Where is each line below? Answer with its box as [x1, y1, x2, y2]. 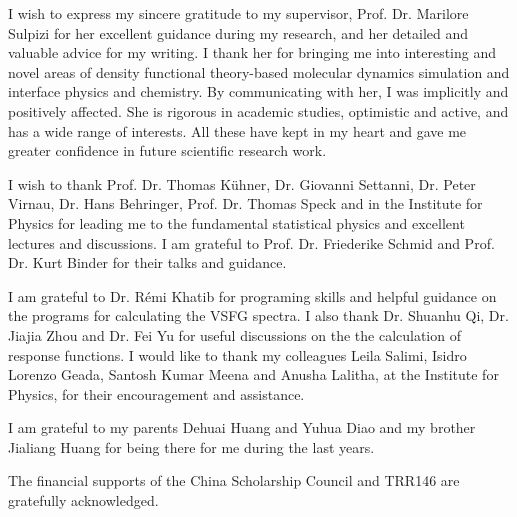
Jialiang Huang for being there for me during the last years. [8, 436, 375, 457]
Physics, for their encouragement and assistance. [8, 383, 305, 404]
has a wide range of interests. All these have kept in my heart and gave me [8, 120, 467, 141]
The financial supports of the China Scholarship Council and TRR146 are [8, 470, 460, 491]
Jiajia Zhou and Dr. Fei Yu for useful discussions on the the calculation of [8, 324, 461, 345]
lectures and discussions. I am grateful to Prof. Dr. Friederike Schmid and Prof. [8, 232, 495, 253]
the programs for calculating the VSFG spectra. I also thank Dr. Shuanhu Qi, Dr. [8, 305, 509, 326]
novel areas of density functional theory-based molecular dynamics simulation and [8, 61, 510, 82]
